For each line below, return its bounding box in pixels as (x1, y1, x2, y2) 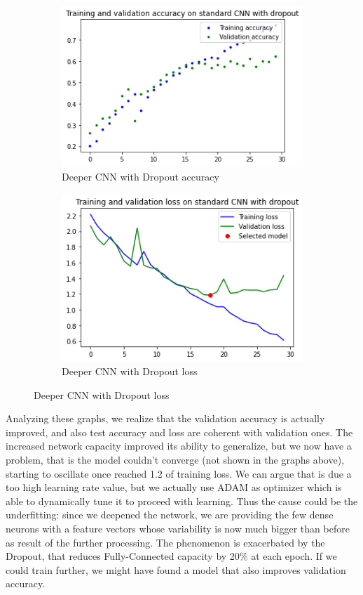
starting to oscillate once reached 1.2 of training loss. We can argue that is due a (6, 466, 352, 480)
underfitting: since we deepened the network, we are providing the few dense (6, 507, 334, 522)
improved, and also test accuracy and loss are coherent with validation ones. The (6, 424, 353, 439)
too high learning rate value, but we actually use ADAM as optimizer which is (6, 480, 342, 495)
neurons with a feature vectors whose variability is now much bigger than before (6, 521, 350, 536)
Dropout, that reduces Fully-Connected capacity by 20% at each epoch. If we (6, 549, 337, 563)
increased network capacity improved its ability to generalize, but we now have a (6, 438, 352, 453)
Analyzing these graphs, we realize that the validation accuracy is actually (6, 411, 325, 426)
